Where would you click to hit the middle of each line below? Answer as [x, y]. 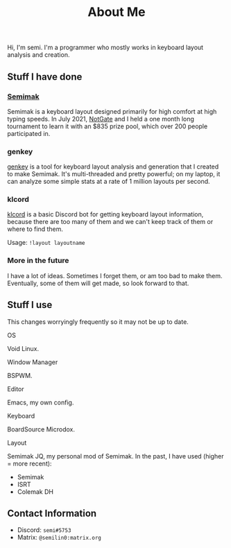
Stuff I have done [45, 77]
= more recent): [29, 463]
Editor [16, 388]
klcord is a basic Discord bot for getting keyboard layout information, [105, 214]
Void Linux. [23, 348]
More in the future [38, 261]
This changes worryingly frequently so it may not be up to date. [98, 322]
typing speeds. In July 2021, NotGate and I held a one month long [101, 119]
